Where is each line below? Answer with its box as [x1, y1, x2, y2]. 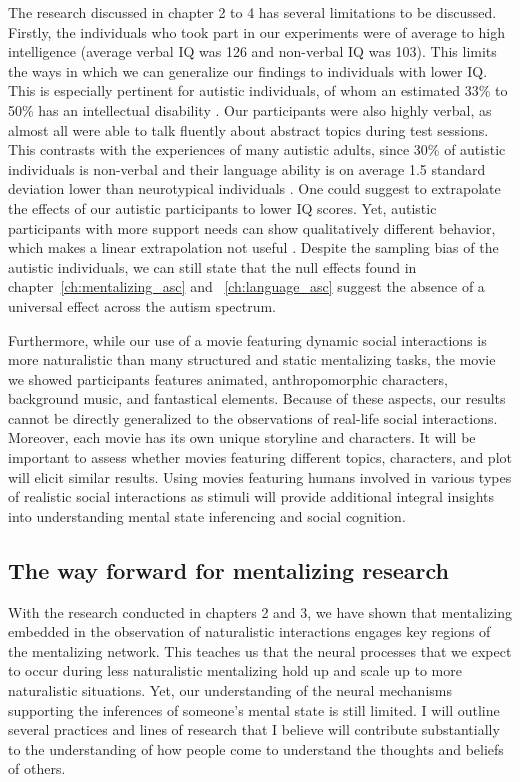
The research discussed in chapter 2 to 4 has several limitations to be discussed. [8, 2, 497, 22]
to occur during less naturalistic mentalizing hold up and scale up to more [8, 660, 462, 681]
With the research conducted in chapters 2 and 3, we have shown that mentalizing [8, 601, 512, 622]
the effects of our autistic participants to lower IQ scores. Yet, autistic [8, 197, 437, 218]
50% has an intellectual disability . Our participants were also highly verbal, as [8, 99, 492, 120]
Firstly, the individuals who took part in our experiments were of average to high [8, 21, 505, 42]
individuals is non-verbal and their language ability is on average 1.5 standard [8, 158, 486, 179]
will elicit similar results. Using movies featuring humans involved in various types [8, 466, 512, 487]
